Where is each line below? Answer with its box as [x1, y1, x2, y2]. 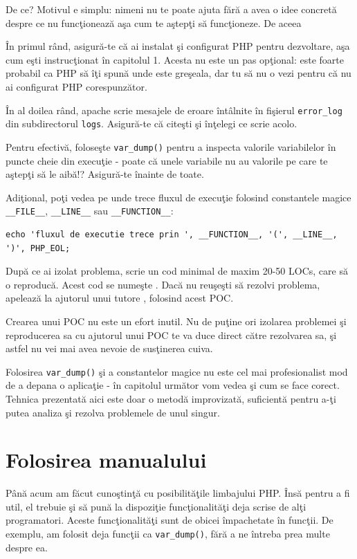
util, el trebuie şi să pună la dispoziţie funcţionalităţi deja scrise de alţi [6, 499, 306, 513]
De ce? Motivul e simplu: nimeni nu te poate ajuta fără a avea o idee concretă [6, 2, 337, 16]
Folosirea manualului [6, 446, 207, 474]
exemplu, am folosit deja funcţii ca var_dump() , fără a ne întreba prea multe [6, 526, 330, 541]
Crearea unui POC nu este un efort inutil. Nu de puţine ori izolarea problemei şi [6, 313, 347, 328]
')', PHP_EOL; [6, 243, 71, 253]
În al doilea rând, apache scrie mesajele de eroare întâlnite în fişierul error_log [6, 102, 342, 117]
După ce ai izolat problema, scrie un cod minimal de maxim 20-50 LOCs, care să [6, 264, 348, 278]
